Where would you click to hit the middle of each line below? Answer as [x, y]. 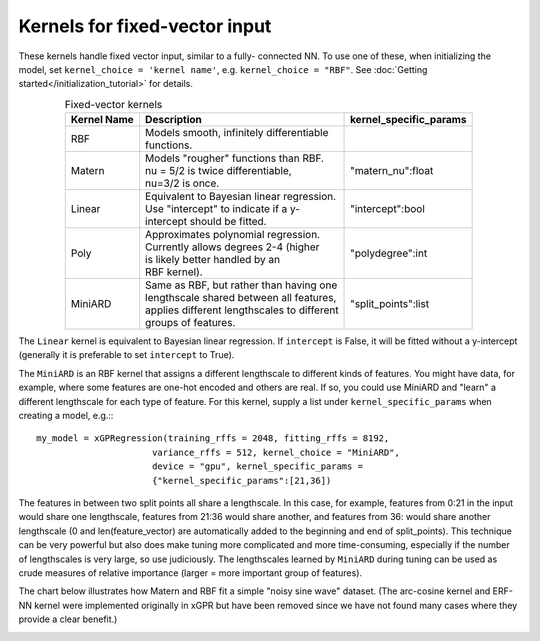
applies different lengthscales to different [242, 310]
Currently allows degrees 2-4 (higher [232, 247]
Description [173, 120]
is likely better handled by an [213, 260]
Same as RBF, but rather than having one [241, 285]
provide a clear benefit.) [68, 619]
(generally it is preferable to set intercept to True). [126, 355]
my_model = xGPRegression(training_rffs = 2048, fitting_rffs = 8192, [213, 438]
